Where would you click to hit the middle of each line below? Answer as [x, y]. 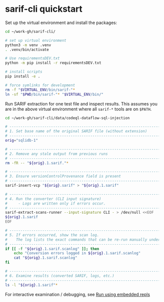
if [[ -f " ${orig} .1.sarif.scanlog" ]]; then [52, 249]
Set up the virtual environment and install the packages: [61, 23]
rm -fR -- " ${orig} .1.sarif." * [37, 163]
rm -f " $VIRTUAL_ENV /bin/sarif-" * [40, 90]
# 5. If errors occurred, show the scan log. [52, 235]
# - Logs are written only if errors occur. [55, 203]
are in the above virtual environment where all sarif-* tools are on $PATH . [79, 109]
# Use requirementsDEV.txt [32, 58]
